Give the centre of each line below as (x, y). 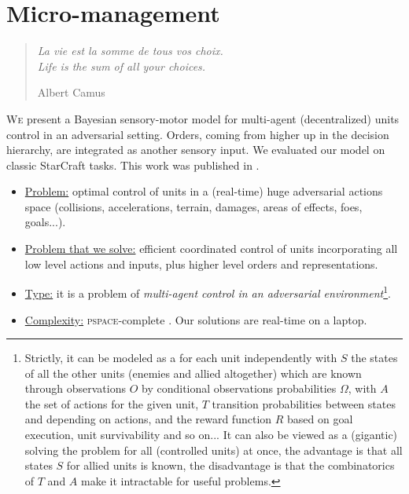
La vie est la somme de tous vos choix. (130, 51)
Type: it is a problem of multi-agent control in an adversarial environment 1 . (208, 292)
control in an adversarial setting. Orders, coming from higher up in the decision (198, 134)
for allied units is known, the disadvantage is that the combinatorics (230, 465)
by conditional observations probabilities (239, 388)
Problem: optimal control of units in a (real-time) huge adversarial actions (204, 191)
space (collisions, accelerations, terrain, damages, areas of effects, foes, (193, 206)
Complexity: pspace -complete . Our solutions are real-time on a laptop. (196, 319)
